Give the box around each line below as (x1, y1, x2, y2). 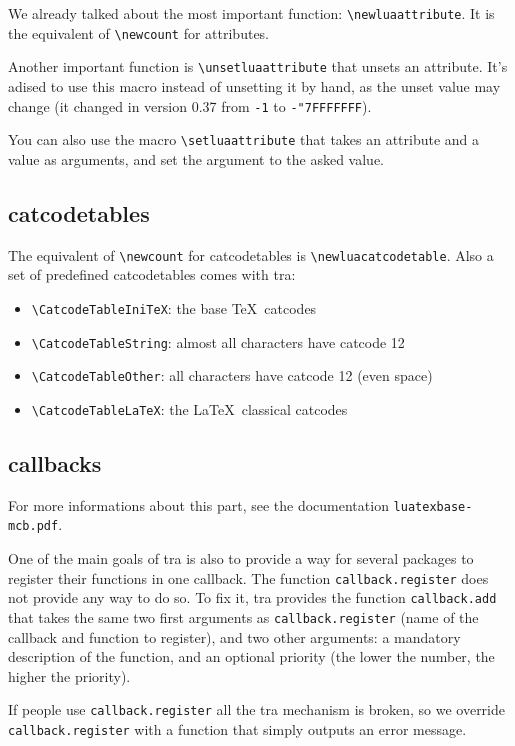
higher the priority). (8, 665, 131, 686)
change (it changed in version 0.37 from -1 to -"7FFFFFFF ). (8, 95, 372, 116)
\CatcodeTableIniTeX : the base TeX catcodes (31, 297, 317, 318)
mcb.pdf (8, 519, 59, 534)
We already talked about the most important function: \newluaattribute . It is (8, 3, 495, 23)
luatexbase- (393, 499, 473, 514)
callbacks (8, 447, 102, 478)
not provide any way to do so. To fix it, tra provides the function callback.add (8, 587, 497, 608)
